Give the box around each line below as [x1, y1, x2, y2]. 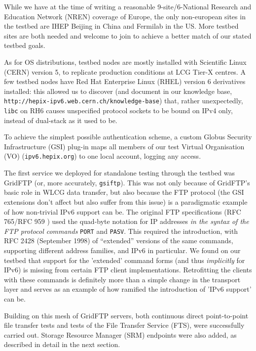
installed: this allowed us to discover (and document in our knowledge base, [4, 86, 232, 96]
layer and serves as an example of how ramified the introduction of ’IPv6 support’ [4, 284, 252, 294]
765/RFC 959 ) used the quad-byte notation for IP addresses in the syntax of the [4, 216, 249, 226]
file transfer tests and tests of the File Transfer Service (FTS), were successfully [4, 320, 245, 330]
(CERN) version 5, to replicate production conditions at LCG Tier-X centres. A [4, 66, 246, 77]
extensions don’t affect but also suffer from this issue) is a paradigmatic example [4, 196, 248, 207]
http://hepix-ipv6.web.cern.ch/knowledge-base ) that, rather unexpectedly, [4, 95, 243, 106]
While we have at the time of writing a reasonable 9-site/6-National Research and [4, 1, 252, 11]
